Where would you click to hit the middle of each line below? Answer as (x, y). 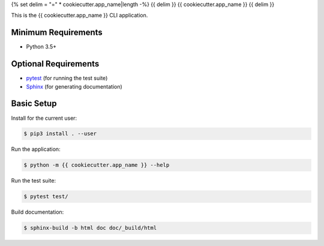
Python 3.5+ (41, 47)
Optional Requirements (55, 64)
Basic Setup (34, 104)
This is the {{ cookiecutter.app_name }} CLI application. (79, 16)
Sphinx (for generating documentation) (74, 86)
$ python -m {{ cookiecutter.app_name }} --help (97, 165)
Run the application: (36, 149)
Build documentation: (37, 212)
